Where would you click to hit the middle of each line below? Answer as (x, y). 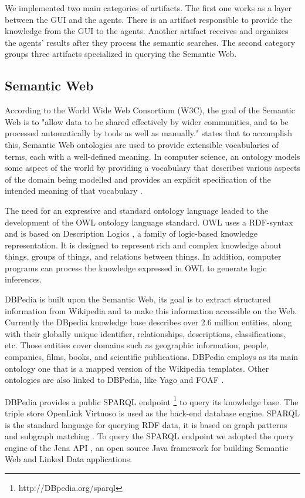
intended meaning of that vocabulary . (74, 191)
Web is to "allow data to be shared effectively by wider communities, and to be (147, 121)
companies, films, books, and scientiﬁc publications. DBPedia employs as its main (152, 357)
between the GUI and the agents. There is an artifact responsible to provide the (148, 19)
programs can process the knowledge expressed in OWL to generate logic (136, 267)
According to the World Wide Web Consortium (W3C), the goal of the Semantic (150, 110)
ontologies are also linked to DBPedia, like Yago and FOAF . (114, 380)
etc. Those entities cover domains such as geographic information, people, (137, 345)
